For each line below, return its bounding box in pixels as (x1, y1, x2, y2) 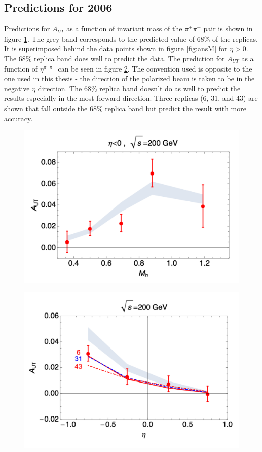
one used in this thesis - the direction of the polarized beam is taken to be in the (4, 73, 255, 84)
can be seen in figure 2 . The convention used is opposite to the (58, 63, 252, 74)
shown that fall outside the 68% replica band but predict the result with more (4, 102, 246, 113)
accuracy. (4, 113, 33, 123)
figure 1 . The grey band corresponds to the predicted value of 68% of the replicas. (4, 33, 258, 44)
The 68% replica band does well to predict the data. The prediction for (4, 53, 225, 63)
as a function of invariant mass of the (66, 23, 182, 34)
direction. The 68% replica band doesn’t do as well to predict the (38, 83, 241, 93)
